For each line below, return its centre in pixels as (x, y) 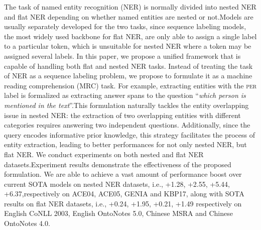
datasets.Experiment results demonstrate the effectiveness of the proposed (118, 164)
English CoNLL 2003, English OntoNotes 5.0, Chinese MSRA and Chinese (118, 213)
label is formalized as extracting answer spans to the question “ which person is (125, 95)
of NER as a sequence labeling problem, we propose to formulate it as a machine (128, 76)
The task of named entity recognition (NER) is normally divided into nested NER (130, 7)
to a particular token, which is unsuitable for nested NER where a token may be (128, 46)
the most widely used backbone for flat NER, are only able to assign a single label (130, 36)
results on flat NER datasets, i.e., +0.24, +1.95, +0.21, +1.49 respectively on (123, 203)
